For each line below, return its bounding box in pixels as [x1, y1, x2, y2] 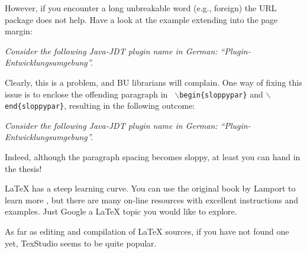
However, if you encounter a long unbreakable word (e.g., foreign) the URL [5, 2, 277, 14]
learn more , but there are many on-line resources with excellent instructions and [5, 193, 299, 206]
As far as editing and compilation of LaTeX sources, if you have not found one [5, 225, 289, 238]
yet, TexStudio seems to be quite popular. [5, 236, 157, 249]
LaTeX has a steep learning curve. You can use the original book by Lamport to [5, 182, 296, 194]
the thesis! [5, 162, 42, 174]
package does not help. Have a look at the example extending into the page [5, 13, 278, 25]
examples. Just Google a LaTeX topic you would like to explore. [5, 205, 237, 218]
